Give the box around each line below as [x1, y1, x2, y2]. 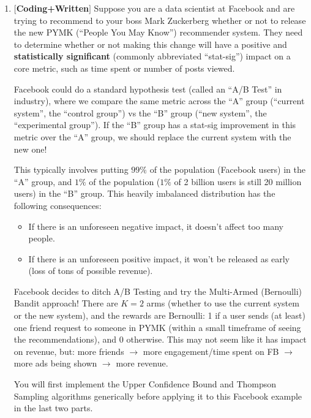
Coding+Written [16, 2, 89, 14]
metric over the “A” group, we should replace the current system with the [13, 130, 291, 143]
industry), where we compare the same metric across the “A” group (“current [13, 94, 305, 107]
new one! [13, 142, 47, 155]
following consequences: [13, 199, 102, 211]
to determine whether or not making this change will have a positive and [13, 37, 287, 50]
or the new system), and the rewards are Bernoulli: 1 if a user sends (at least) [13, 309, 305, 322]
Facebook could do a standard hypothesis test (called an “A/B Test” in [13, 82, 282, 95]
